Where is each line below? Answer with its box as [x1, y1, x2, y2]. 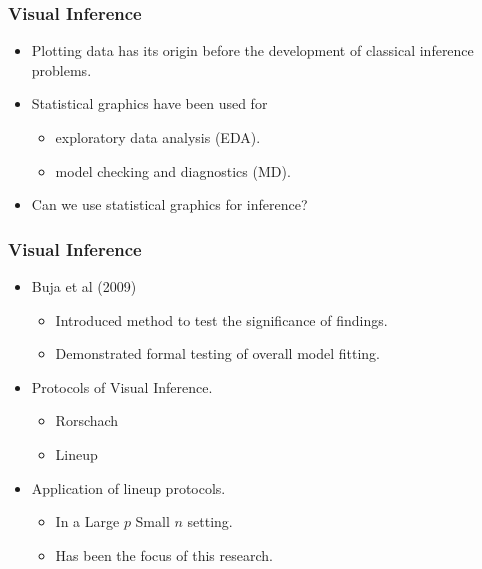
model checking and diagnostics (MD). [55, 160, 291, 181]
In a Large [55, 511, 120, 532]
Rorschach [55, 410, 119, 431]
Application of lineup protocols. [31, 477, 226, 498]
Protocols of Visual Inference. [31, 376, 213, 397]
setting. [187, 511, 233, 532]
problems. [31, 59, 92, 80]
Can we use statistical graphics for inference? [31, 194, 308, 215]
